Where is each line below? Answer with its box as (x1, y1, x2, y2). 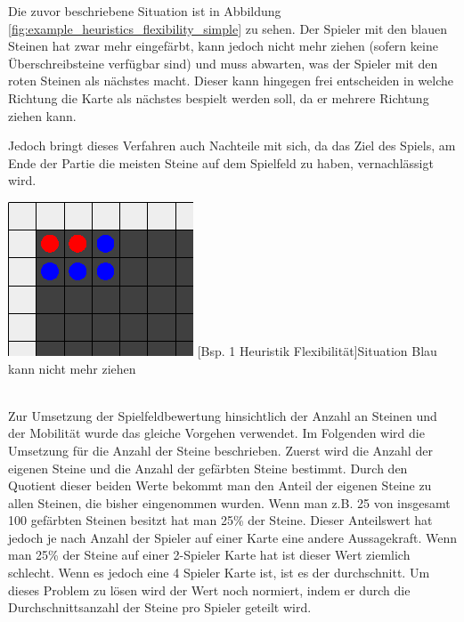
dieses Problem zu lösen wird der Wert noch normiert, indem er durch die (8, 580, 411, 599)
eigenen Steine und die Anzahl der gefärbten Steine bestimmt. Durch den (8, 458, 408, 477)
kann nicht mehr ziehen (8, 359, 136, 377)
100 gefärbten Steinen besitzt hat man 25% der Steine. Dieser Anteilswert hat (8, 511, 433, 529)
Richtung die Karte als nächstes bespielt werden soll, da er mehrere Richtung (8, 88, 429, 107)
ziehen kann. (8, 106, 77, 125)
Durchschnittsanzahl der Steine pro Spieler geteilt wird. (8, 598, 312, 617)
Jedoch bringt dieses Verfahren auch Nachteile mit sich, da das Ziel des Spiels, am (8, 136, 456, 155)
